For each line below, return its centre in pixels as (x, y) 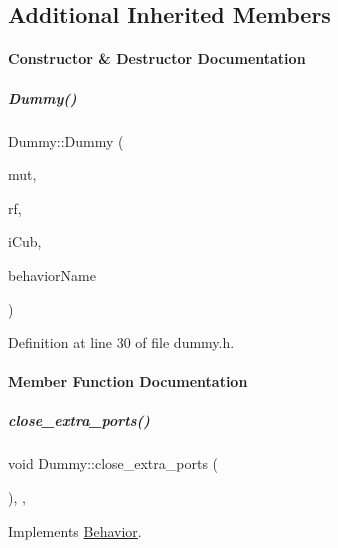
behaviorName (52, 274)
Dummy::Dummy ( (66, 140)
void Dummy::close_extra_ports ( (113, 463)
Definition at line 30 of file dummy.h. (121, 342)
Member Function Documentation (128, 381)
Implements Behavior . (75, 530)
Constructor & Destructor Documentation (157, 58)
